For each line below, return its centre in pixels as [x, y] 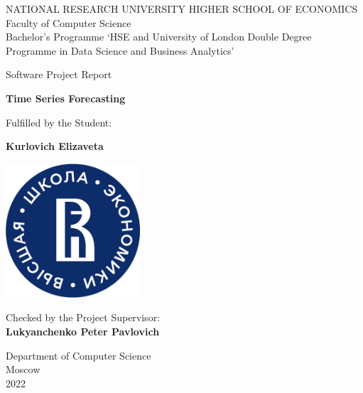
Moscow [23, 369]
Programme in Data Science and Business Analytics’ [120, 50]
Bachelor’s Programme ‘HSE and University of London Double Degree [159, 37]
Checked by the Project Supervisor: [83, 317]
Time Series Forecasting [66, 98]
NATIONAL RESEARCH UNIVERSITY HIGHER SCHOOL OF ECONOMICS [182, 9]
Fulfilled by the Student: [59, 122]
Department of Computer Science [78, 355]
